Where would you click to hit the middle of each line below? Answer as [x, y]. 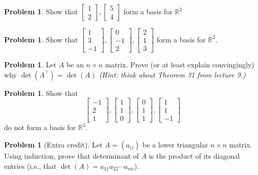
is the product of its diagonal [194, 155]
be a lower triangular [175, 144]
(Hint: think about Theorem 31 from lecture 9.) [172, 74]
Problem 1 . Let [30, 65]
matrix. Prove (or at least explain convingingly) [180, 65]
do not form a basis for [40, 127]
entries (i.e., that [30, 166]
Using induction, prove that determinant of [72, 155]
